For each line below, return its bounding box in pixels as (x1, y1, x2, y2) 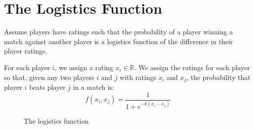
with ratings (120, 72, 157, 82)
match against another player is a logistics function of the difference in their (4, 36, 233, 46)
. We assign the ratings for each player (134, 62, 250, 72)
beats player (29, 81, 66, 92)
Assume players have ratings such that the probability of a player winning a (4, 26, 233, 37)
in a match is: (73, 81, 114, 92)
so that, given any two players (4, 72, 95, 82)
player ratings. (4, 46, 47, 56)
